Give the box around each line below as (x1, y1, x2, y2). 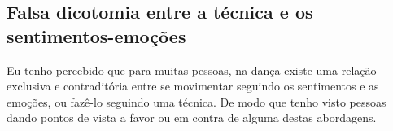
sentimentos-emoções (7, 23, 186, 48)
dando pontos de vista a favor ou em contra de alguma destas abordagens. (7, 109, 377, 126)
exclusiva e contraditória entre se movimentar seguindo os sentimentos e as (7, 77, 379, 94)
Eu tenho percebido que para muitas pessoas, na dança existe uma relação (7, 61, 377, 78)
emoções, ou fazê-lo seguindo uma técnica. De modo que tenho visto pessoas (7, 93, 386, 110)
